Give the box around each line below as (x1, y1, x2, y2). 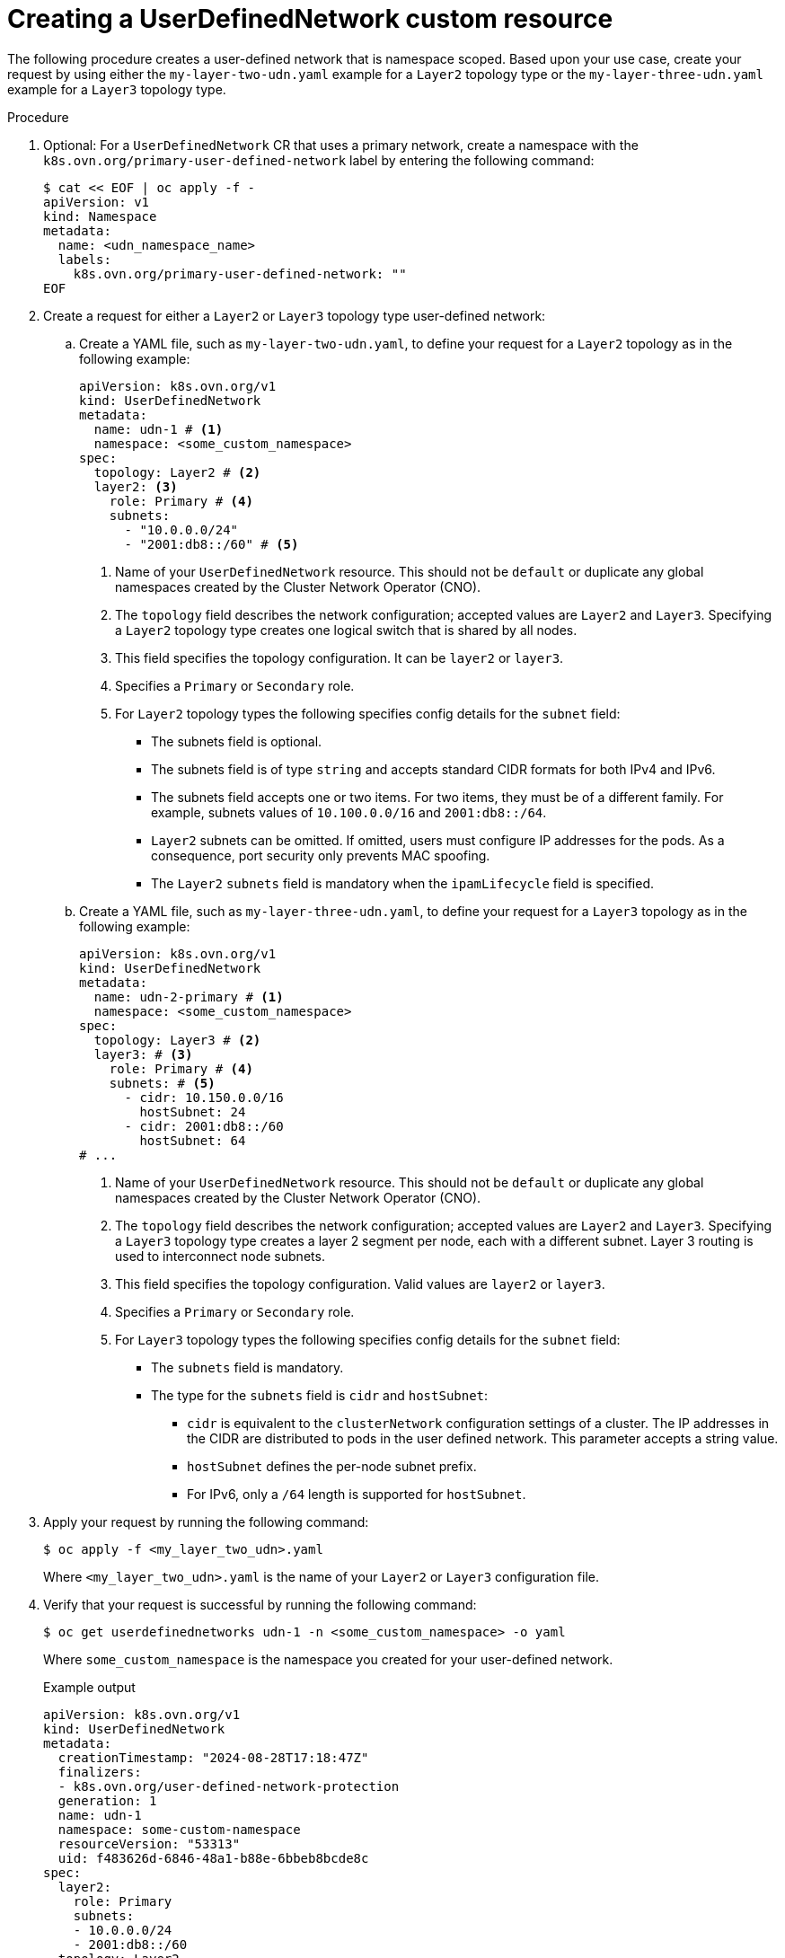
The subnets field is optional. (151, 733, 322, 749)
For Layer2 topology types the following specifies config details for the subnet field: (115, 705, 621, 721)
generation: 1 (57, 1793, 157, 1808)
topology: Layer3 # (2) (93, 1032, 261, 1047)
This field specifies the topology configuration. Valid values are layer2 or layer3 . (115, 1275, 605, 1292)
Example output (43, 1679, 136, 1695)
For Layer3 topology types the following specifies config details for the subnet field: (115, 1331, 621, 1347)
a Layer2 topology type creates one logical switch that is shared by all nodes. (115, 622, 578, 638)
